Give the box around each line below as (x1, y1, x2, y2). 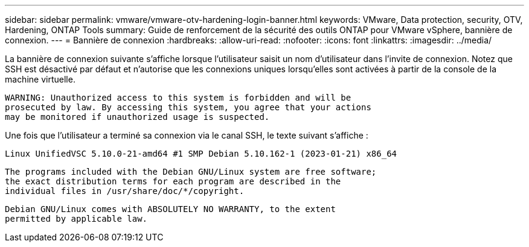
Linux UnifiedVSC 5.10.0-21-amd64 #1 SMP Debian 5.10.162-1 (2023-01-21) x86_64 (5, 149, 397, 158)
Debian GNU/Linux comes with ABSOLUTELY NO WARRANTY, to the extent (5, 204, 336, 214)
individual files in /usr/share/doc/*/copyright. (5, 186, 245, 196)
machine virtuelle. (5, 74, 75, 84)
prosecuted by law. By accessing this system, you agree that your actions (5, 102, 371, 112)
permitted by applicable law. (5, 214, 148, 224)
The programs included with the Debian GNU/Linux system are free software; (5, 167, 377, 177)
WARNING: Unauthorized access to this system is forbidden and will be (5, 93, 351, 102)
